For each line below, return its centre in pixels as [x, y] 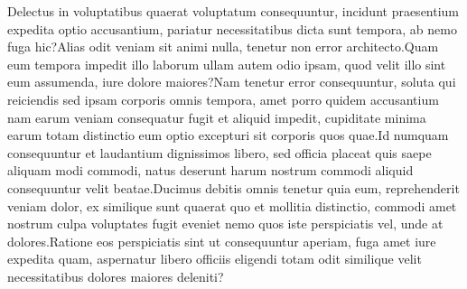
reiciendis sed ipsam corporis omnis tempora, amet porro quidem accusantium [223, 99]
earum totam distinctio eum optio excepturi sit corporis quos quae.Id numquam [228, 135]
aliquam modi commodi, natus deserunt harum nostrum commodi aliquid [210, 170]
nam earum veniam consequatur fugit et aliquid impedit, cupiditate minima [217, 117]
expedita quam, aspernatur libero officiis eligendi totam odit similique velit [215, 259]
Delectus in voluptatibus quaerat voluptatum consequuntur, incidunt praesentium [233, 11]
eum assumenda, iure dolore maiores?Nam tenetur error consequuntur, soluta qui [232, 82]
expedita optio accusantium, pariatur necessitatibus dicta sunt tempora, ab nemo [232, 28]
